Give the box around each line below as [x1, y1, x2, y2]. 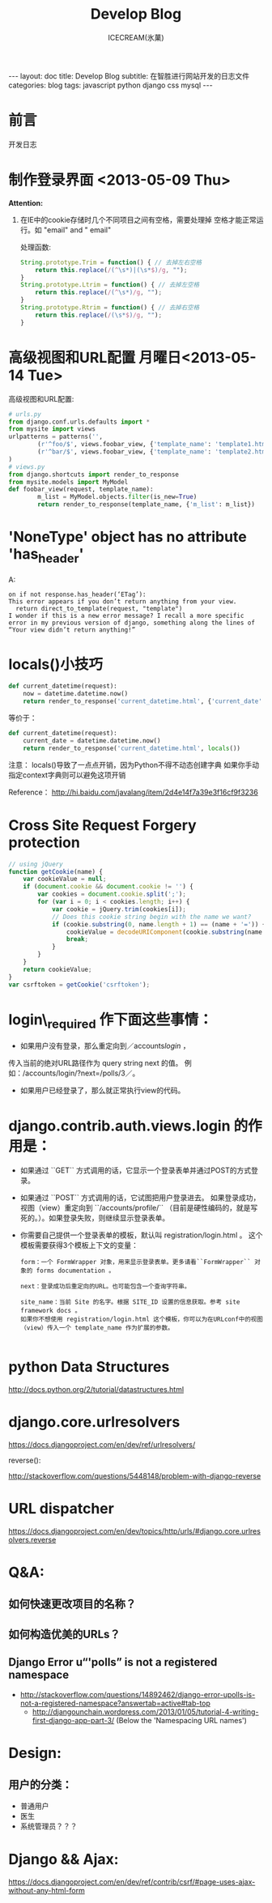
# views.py [8, 462, 45, 470]
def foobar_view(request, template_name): [8, 485, 154, 494]
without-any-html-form [8, 1885, 85, 1895]
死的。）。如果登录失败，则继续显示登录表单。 [19, 1213, 170, 1223]
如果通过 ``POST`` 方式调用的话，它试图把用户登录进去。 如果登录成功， [19, 1193, 261, 1203]
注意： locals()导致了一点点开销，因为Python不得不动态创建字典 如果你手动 [8, 760, 260, 769]
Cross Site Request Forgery [8, 815, 197, 834]
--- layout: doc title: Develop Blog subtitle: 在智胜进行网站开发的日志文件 [8, 70, 249, 81]
